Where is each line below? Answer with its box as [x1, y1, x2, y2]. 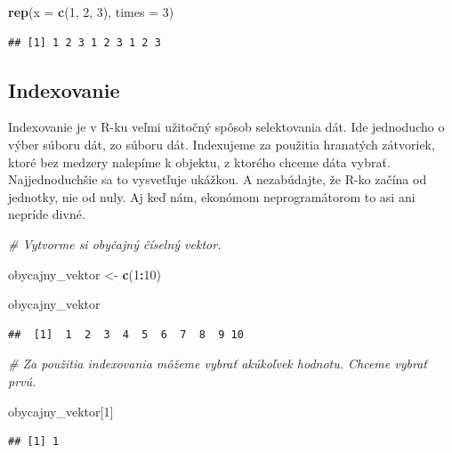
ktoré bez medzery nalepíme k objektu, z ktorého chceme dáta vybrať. [8, 152, 391, 171]
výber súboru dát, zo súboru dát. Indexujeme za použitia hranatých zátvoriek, [8, 134, 435, 153]
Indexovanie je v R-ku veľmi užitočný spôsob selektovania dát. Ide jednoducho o [8, 117, 445, 136]
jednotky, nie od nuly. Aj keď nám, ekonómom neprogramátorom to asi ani [8, 187, 416, 206]
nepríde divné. [8, 205, 85, 223]
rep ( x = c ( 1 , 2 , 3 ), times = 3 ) [8, 3, 174, 20]
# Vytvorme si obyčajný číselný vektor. [8, 234, 222, 253]
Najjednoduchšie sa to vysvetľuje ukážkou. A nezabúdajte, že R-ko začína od [8, 170, 427, 189]
